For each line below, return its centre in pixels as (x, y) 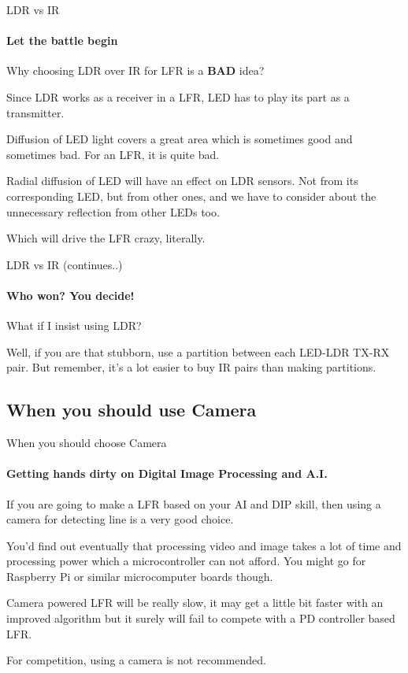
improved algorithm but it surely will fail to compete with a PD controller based (201, 618)
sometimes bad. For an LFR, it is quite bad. (113, 154)
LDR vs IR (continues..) (65, 264)
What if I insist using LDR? (74, 325)
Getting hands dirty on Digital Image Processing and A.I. (167, 473)
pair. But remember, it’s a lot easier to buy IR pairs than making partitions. (191, 367)
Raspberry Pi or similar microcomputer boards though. (140, 576)
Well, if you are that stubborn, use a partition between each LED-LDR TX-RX (198, 351)
